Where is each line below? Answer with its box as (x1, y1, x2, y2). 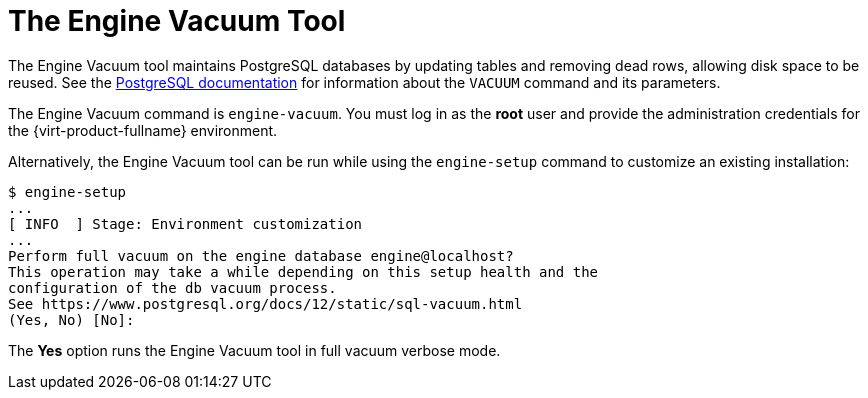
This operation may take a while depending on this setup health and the (8, 263, 599, 280)
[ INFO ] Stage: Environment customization (8, 215, 363, 232)
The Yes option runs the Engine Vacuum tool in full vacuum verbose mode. (8, 341, 501, 359)
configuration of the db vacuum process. (8, 279, 337, 296)
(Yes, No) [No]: (8, 311, 135, 328)
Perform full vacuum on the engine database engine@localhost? (8, 247, 514, 264)
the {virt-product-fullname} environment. (8, 121, 278, 139)
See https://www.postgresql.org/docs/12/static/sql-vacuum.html (8, 295, 523, 312)
